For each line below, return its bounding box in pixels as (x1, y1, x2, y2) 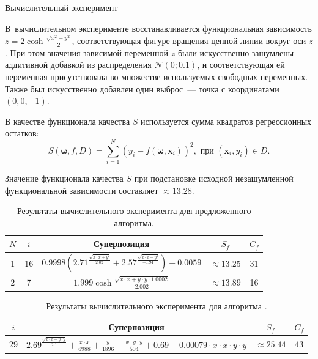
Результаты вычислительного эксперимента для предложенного (17, 204, 251, 217)
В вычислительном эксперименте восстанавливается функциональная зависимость (5, 21, 312, 34)
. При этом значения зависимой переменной (5, 46, 169, 59)
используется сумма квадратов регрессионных (141, 114, 312, 127)
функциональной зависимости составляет (5, 183, 158, 196)
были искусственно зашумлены (177, 46, 294, 59)
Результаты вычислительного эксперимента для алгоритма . (46, 299, 267, 312)
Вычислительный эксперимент (5, 1, 118, 13)
